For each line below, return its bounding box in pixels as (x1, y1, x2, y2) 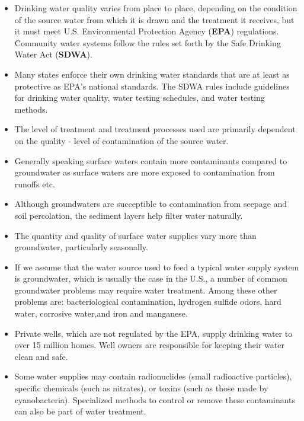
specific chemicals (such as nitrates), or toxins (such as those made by (14, 382, 268, 394)
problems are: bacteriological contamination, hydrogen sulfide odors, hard (14, 295, 281, 308)
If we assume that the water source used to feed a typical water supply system (14, 260, 299, 273)
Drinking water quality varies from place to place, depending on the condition (14, 2, 297, 14)
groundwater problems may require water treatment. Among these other (14, 283, 277, 296)
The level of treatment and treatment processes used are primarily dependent (14, 123, 296, 135)
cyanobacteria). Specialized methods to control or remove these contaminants (14, 393, 296, 406)
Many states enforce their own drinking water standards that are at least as (14, 68, 290, 80)
